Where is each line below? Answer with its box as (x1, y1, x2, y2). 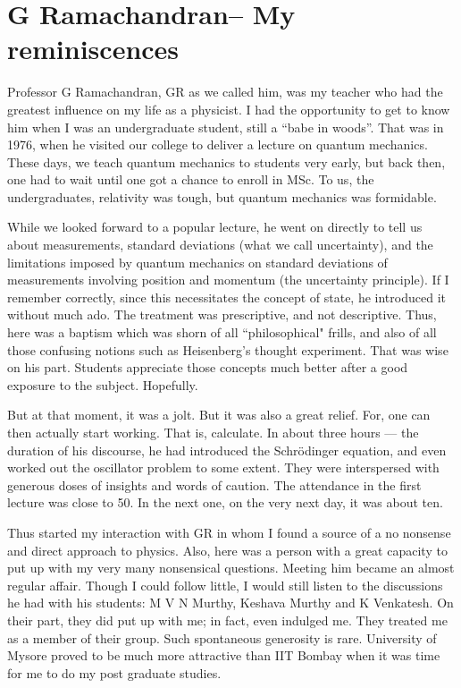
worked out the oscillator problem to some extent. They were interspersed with (7, 458, 440, 477)
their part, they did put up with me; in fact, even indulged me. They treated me (7, 610, 448, 629)
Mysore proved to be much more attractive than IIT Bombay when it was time (7, 646, 440, 665)
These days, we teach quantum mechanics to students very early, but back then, (7, 152, 446, 171)
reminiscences (7, 30, 180, 67)
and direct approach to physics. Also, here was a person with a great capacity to (7, 540, 448, 559)
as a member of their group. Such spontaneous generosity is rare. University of (7, 628, 437, 647)
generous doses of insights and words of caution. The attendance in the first (7, 475, 422, 494)
